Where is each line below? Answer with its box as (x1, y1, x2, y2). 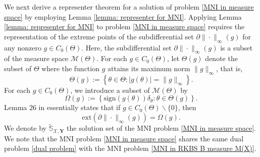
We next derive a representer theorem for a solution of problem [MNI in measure (4, 2, 254, 12)
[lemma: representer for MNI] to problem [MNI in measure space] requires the (4, 21, 245, 32)
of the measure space (4, 53, 69, 64)
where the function (41, 63, 99, 73)
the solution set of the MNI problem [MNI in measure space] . (67, 123, 256, 133)
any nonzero (4, 42, 41, 53)
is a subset (220, 42, 253, 53)
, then (178, 102, 196, 113)
